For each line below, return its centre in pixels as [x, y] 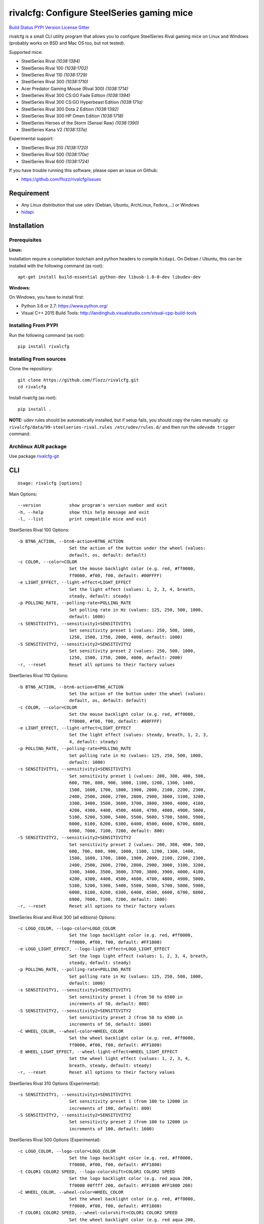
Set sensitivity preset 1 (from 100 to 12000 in [129, 1101]
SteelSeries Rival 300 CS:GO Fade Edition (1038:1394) [76, 95]
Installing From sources [37, 359]
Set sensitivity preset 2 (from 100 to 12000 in [129, 1122]
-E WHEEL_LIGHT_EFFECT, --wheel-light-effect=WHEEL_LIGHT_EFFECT [98, 1052]
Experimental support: [31, 139]
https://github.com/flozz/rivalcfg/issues [61, 179]
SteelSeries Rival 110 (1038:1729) [54, 75]
